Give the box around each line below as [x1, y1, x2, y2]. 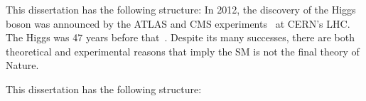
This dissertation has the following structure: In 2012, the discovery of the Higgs [6, 2, 356, 16]
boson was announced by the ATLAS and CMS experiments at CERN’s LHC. [6, 16, 350, 31]
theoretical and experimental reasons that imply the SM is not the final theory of [6, 43, 360, 58]
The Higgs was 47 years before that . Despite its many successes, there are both [6, 30, 355, 45]
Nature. [6, 58, 39, 73]
